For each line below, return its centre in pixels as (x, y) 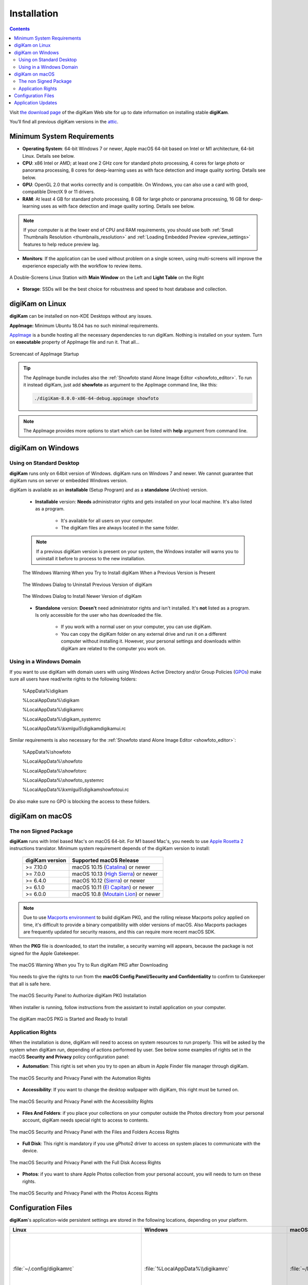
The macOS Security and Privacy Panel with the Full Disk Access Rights (85, 1162)
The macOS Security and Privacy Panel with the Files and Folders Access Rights (94, 1132)
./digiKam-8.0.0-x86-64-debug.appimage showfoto (97, 399)
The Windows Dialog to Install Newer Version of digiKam (82, 596)
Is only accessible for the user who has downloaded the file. (99, 615)
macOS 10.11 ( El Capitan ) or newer (113, 887)
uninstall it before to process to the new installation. (91, 559)
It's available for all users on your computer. (107, 520)
